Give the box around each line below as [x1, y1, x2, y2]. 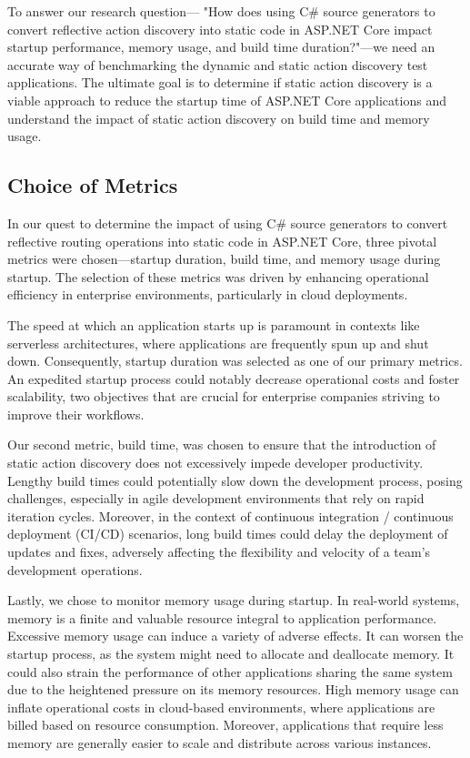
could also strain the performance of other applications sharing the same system [7, 662, 453, 681]
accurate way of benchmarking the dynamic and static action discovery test [7, 55, 428, 74]
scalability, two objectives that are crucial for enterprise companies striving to [7, 387, 440, 406]
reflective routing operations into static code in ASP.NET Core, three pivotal [7, 231, 437, 250]
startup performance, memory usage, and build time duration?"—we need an [7, 37, 435, 56]
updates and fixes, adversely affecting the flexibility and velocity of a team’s [7, 542, 431, 561]
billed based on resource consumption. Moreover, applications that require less [7, 715, 444, 734]
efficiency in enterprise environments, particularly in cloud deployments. [7, 285, 408, 304]
